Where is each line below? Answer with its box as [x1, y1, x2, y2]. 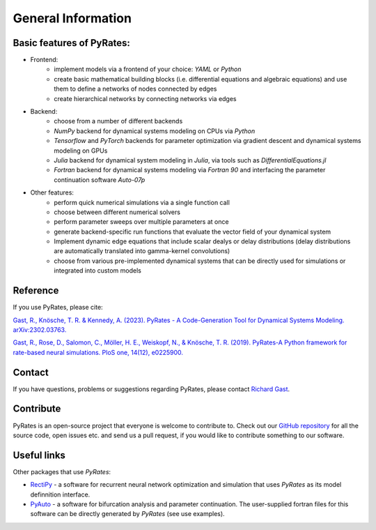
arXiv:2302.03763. [13, 325, 67, 334]
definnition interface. [30, 490, 91, 499]
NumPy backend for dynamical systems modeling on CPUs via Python [54, 126, 256, 135]
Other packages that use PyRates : [13, 467, 111, 476]
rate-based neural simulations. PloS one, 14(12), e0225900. [13, 348, 184, 356]
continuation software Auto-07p [54, 175, 146, 184]
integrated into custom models [54, 266, 142, 275]
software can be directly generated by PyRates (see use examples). [30, 510, 226, 518]
